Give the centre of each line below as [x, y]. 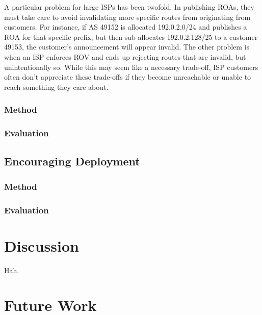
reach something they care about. [56, 87]
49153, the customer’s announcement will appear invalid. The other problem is [127, 47]
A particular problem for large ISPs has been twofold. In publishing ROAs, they [129, 7]
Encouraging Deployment [72, 161]
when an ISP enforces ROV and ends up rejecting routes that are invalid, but [125, 56]
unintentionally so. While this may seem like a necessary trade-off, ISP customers [131, 67]
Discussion [42, 245]
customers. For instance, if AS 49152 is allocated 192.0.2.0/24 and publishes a [126, 27]
